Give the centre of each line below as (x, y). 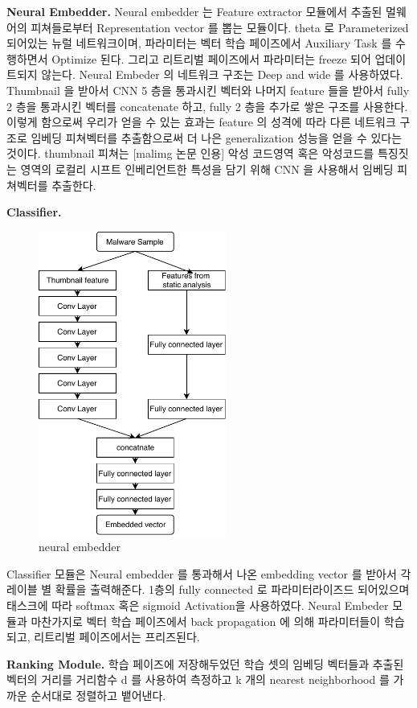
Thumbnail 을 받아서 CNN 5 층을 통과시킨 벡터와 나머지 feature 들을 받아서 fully (208, 90)
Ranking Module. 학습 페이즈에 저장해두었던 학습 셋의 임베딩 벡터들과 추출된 (205, 663)
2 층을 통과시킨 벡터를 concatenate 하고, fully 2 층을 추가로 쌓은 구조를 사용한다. (207, 106)
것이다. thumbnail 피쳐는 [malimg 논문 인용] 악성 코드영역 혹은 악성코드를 (190, 153)
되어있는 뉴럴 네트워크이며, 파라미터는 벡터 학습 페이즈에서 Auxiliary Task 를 (199, 43)
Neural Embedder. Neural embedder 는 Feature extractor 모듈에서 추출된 (194, 11)
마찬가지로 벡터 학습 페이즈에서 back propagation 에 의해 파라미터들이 (206, 621)
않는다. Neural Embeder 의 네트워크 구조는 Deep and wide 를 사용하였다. (222, 74)
